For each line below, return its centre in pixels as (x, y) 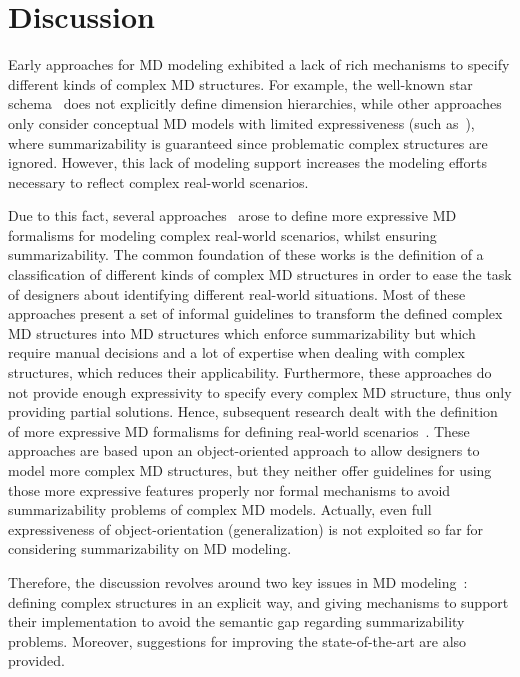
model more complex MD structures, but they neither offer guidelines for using (250, 470)
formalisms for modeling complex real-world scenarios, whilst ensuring (222, 234)
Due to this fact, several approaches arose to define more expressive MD (232, 215)
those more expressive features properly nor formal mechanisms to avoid (229, 489)
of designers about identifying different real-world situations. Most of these (237, 293)
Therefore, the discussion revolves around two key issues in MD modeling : (238, 581)
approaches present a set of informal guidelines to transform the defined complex (255, 313)
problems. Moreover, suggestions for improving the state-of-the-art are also (237, 640)
